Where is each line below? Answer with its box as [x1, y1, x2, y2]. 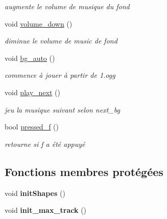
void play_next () [5, 86, 60, 97]
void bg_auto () [5, 52, 55, 63]
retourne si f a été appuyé [5, 138, 85, 149]
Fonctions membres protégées [5, 163, 163, 179]
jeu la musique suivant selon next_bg [5, 104, 120, 115]
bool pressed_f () [5, 121, 59, 132]
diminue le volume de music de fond [5, 35, 117, 46]
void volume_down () [5, 18, 73, 29]
